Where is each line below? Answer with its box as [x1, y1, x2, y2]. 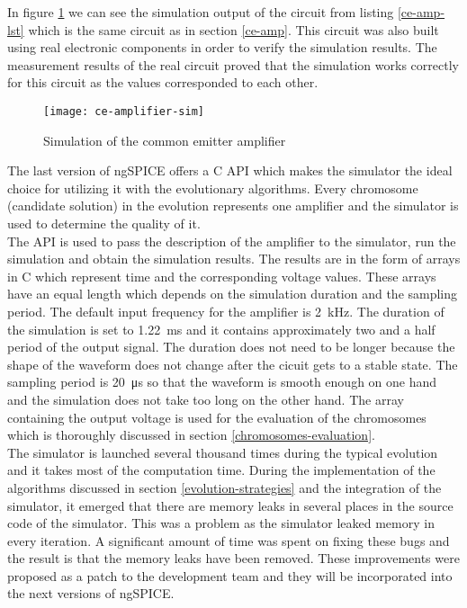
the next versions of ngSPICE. [7, 584, 175, 603]
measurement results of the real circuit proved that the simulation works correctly [7, 55, 459, 74]
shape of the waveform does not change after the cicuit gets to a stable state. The [7, 354, 458, 373]
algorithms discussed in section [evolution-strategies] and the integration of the [7, 478, 442, 496]
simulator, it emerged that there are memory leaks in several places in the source [7, 496, 454, 514]
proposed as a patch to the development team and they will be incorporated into [7, 566, 453, 585]
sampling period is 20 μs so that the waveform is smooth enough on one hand [7, 372, 437, 391]
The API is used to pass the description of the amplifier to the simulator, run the [7, 231, 456, 250]
